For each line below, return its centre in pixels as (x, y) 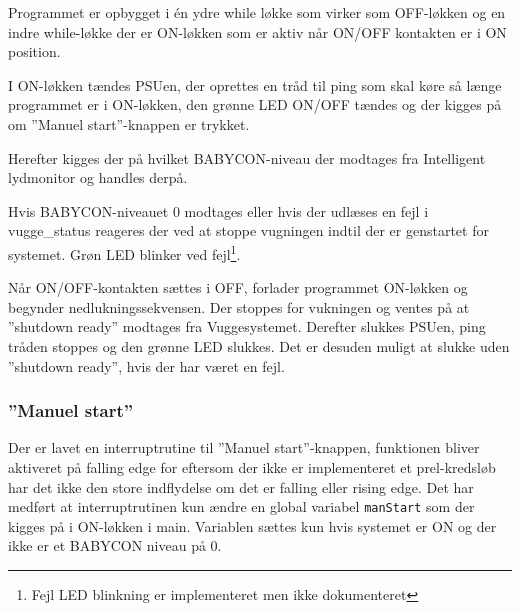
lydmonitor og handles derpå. (98, 177)
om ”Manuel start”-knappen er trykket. (129, 123)
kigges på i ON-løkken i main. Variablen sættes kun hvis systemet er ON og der (252, 525)
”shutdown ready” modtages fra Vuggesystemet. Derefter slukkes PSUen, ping (247, 326)
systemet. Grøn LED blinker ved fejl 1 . (124, 252)
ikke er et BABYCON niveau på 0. (115, 545)
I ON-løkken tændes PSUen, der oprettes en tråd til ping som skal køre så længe (255, 84)
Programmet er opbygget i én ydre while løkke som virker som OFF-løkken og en (257, 12)
